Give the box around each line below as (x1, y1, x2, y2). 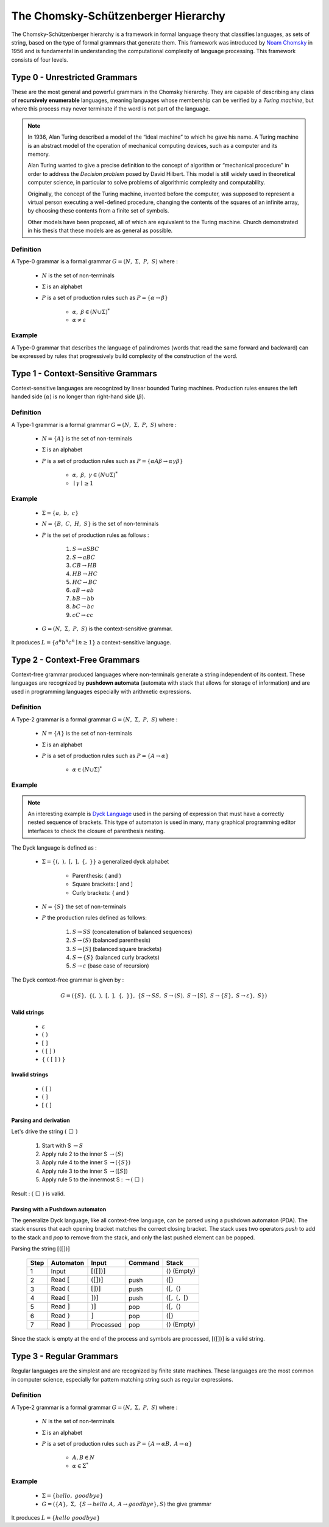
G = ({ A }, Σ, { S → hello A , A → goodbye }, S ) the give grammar (41, 1500, 211, 1507)
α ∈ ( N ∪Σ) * (72, 765, 102, 773)
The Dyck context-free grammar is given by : (11, 976, 124, 983)
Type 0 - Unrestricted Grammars (11, 72, 138, 82)
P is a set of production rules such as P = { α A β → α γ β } (41, 457, 183, 464)
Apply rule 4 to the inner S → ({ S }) (41, 1159, 131, 1166)
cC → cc (72, 611, 94, 618)
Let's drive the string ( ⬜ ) (11, 1128, 78, 1135)
